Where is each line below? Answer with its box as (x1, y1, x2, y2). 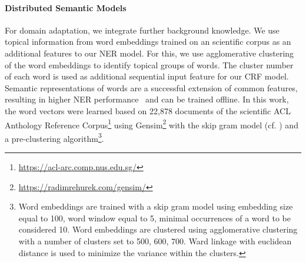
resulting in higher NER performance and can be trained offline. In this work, (5, 93, 289, 105)
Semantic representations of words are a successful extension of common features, (5, 81, 298, 94)
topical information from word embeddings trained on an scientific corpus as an (5, 35, 291, 48)
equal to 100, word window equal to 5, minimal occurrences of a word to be (18, 211, 291, 224)
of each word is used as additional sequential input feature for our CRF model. (5, 70, 289, 82)
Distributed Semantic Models (5, 1, 127, 14)
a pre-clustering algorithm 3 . (5, 130, 104, 144)
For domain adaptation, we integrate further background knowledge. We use (5, 24, 280, 36)
